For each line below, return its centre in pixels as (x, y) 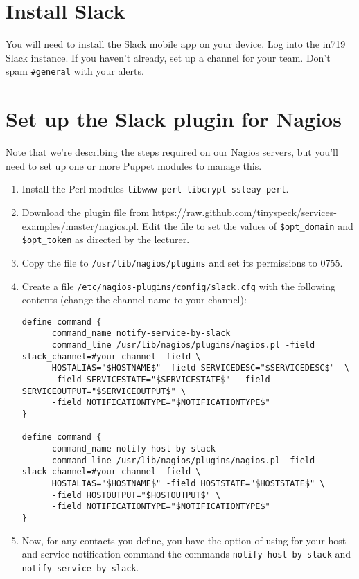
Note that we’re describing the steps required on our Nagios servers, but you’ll (172, 152)
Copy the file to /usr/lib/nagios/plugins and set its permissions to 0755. (182, 262)
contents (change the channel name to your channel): (134, 300)
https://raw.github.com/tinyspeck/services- (244, 212)
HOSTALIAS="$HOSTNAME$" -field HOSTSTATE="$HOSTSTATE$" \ (188, 483)
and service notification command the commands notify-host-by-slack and (186, 554)
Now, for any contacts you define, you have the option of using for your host (184, 540)
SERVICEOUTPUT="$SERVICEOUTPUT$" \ (104, 391)
